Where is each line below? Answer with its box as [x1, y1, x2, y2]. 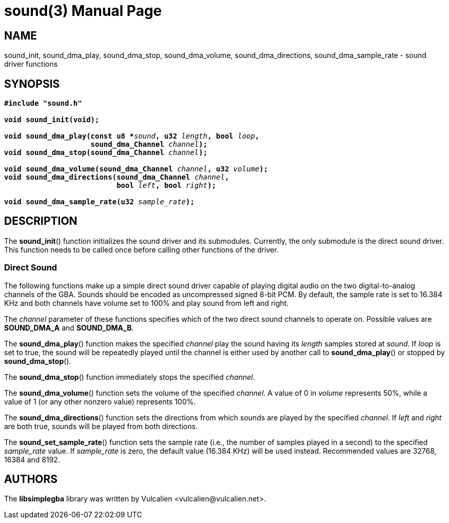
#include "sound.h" [4, 99, 82, 108]
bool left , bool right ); [116, 181, 217, 190]
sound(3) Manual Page [4, 2, 162, 20]
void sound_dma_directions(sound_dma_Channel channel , [4, 173, 229, 182]
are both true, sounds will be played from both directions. [4, 421, 198, 431]
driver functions [4, 60, 58, 69]
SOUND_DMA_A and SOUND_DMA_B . [4, 323, 134, 332]
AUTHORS [4, 473, 58, 486]
